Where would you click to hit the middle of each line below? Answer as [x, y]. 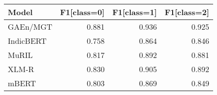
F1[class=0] [82, 12]
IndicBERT [27, 41]
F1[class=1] [135, 12]
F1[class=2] [187, 12]
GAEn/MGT [30, 27]
